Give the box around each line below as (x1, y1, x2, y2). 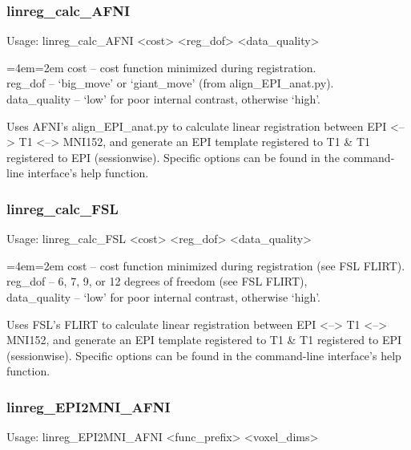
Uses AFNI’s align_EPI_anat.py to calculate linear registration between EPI (6, 117, 387, 134)
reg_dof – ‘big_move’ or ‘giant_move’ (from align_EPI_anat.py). (6, 75, 334, 91)
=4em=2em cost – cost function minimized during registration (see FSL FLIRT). (6, 257, 405, 274)
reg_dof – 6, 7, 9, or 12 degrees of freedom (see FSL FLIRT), (6, 273, 308, 290)
